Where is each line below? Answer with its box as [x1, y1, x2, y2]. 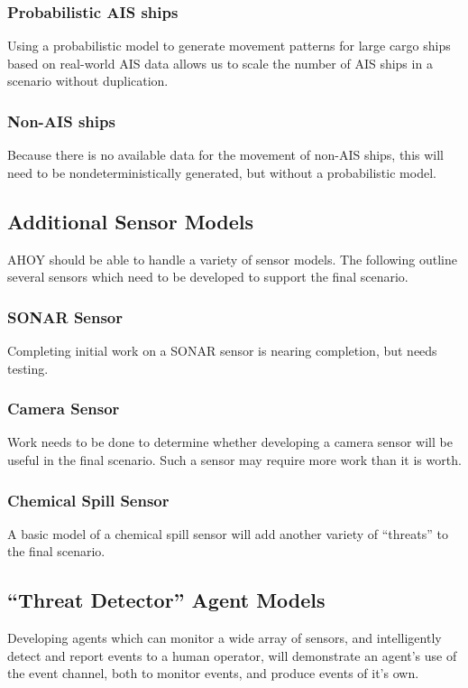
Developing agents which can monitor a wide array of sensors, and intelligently [7, 628, 442, 647]
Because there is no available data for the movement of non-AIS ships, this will [7, 145, 445, 164]
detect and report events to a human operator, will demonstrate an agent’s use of [7, 646, 457, 665]
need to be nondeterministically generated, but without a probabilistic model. [7, 163, 436, 181]
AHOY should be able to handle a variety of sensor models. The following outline [7, 249, 457, 268]
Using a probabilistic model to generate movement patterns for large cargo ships [7, 36, 451, 55]
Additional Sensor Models [7, 207, 254, 235]
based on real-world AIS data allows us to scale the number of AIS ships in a [7, 53, 433, 72]
